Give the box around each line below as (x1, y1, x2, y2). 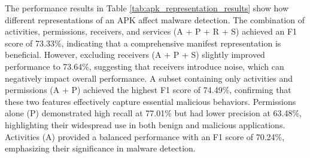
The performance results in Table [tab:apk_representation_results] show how (5, 2, 288, 14)
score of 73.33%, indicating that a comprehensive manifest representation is (5, 36, 281, 49)
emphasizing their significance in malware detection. (5, 142, 196, 154)
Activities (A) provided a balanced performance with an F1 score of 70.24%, (5, 130, 285, 142)
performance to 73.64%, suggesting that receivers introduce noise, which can (5, 60, 284, 72)
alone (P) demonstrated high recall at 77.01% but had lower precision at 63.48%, (5, 107, 302, 119)
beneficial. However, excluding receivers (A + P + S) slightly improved (5, 48, 265, 61)
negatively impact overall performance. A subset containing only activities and (5, 72, 293, 84)
